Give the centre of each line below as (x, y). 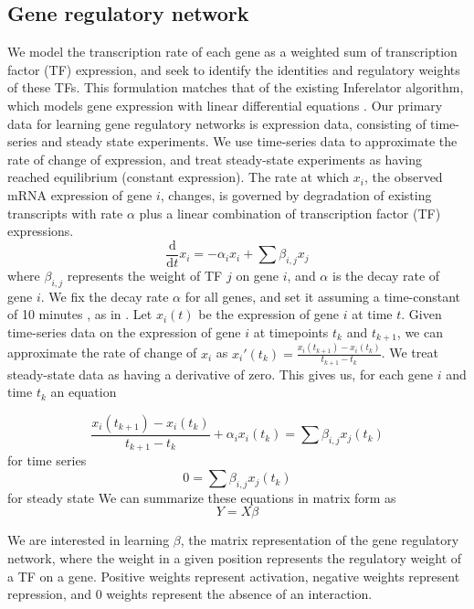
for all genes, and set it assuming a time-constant (323, 296)
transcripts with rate (65, 213)
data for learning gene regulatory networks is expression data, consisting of (217, 123)
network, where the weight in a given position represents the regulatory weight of (235, 558)
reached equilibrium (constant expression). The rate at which (179, 177)
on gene (258, 275)
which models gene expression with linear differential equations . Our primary (225, 105)
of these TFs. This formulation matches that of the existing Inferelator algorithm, (236, 87)
